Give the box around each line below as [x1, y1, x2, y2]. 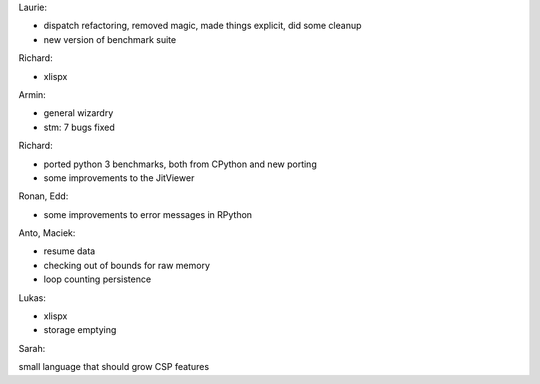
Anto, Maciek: [18, 227, 76, 239]
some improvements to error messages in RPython [43, 208, 253, 220]
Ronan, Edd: [18, 190, 69, 202]
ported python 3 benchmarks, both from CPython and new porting [43, 158, 317, 170]
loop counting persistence [43, 273, 152, 285]
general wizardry [43, 107, 114, 119]
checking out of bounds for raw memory [43, 259, 210, 271]
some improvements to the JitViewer [43, 171, 195, 184]
